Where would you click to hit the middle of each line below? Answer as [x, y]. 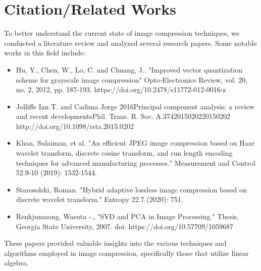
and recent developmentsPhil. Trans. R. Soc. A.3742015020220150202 [123, 116]
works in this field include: [45, 53]
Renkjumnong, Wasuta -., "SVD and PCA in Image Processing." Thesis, [127, 216]
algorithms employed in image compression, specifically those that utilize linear [126, 253]
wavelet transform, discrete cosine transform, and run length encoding [124, 153]
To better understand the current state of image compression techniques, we [122, 33]
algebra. [16, 263]
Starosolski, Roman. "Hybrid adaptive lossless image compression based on [131, 189]
